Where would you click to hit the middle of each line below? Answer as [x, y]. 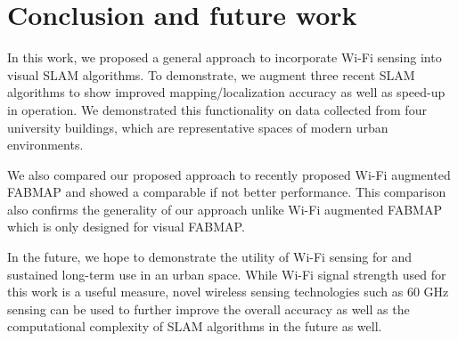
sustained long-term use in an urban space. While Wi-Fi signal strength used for [227, 274]
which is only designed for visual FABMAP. [126, 227]
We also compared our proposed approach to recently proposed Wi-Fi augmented [229, 174]
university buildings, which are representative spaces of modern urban [198, 127]
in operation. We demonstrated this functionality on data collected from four [217, 109]
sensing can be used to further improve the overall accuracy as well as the [209, 309]
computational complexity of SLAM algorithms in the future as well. [195, 326]
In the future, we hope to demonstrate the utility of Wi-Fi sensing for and [210, 257]
